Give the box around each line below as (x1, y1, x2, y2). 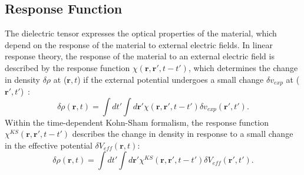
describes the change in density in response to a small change (72, 127, 293, 140)
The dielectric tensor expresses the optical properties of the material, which (5, 27, 277, 39)
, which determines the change (188, 61, 298, 73)
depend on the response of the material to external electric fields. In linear (5, 38, 273, 51)
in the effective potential (5, 139, 92, 151)
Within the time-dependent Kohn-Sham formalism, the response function (5, 116, 269, 128)
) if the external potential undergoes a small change (77, 73, 264, 85)
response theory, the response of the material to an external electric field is (5, 50, 275, 62)
